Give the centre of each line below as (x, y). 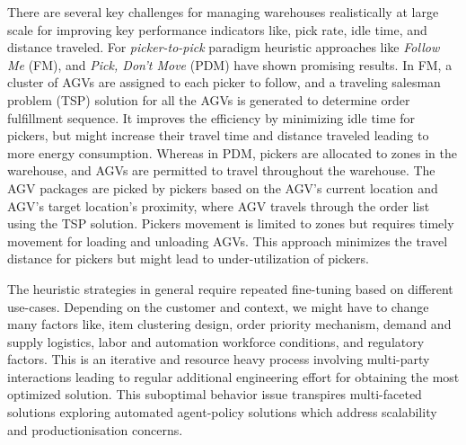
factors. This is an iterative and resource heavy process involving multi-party (219, 359)
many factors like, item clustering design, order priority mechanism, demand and (229, 324)
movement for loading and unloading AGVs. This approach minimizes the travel (228, 240)
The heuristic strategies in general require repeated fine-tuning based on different (230, 288)
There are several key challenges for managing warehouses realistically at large (223, 12)
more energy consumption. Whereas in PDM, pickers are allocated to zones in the (232, 152)
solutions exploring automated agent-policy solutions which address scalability (222, 412)
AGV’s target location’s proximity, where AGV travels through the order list (219, 205)
